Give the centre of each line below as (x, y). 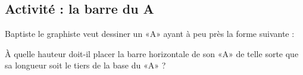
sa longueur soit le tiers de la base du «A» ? (85, 65)
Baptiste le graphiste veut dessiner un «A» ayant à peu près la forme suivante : (150, 34)
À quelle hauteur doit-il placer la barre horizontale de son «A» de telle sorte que (152, 53)
